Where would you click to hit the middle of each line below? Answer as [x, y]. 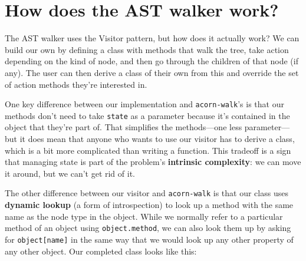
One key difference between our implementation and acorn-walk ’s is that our [144, 104]
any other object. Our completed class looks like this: [101, 251]
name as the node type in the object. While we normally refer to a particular [144, 216]
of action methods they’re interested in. [76, 84]
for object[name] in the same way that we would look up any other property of [149, 239]
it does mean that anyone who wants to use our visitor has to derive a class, [157, 138]
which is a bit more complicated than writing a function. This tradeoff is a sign [148, 150]
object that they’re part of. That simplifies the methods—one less [124, 127]
